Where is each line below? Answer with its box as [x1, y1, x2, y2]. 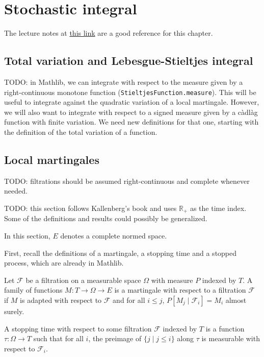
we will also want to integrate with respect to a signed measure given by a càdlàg [4, 106, 258, 117]
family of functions [4, 284, 63, 295]
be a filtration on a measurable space [25, 274, 141, 285]
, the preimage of [88, 333, 142, 344]
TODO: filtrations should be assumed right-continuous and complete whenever [4, 175, 250, 186]
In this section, [4, 230, 50, 241]
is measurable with [201, 333, 260, 344]
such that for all [33, 333, 84, 344]
